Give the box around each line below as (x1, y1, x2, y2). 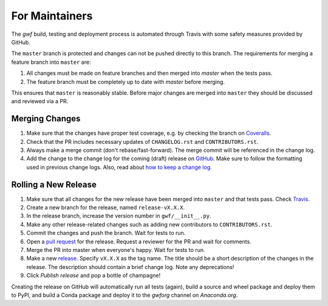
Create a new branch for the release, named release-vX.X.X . (26, 204, 185, 211)
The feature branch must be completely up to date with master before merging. (26, 78, 225, 85)
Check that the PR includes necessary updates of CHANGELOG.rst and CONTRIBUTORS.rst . (26, 138, 259, 145)
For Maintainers (11, 9, 93, 22)
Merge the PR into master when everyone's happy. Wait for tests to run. (26, 246, 205, 253)
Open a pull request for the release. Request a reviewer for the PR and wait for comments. (26, 237, 251, 245)
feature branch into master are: (11, 58, 91, 66)
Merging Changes (11, 114, 81, 124)
